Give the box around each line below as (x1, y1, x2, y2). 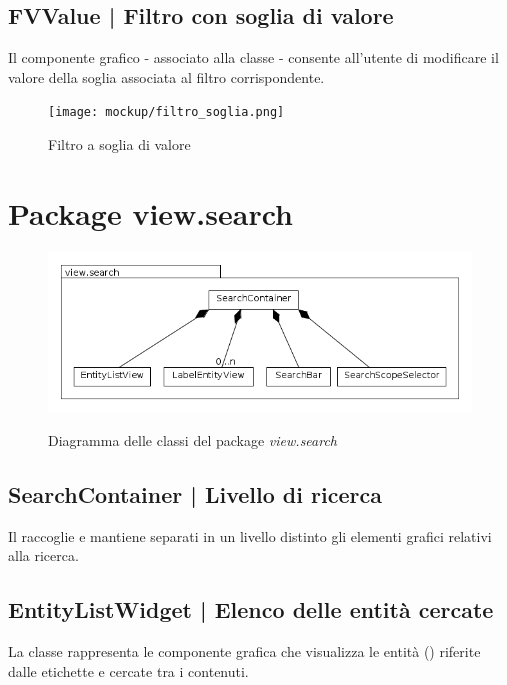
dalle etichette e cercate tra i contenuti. (8, 660, 249, 681)
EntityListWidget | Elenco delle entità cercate (8, 594, 494, 625)
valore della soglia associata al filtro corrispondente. (8, 66, 325, 87)
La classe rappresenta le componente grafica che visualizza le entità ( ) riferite (8, 641, 481, 662)
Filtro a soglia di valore (48, 134, 191, 155)
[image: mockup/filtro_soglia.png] (48, 105, 285, 120)
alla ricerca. (8, 545, 79, 566)
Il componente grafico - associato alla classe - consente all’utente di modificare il (8, 47, 499, 68)
